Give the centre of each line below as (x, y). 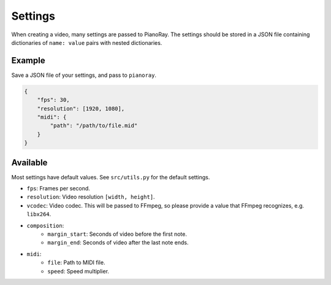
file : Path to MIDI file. (76, 263)
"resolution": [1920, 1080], (81, 108)
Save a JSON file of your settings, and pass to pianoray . (84, 75)
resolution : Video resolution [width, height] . (91, 197)
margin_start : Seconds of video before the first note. (117, 234)
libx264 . (39, 214)
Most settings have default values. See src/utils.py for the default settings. (111, 177)
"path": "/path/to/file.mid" (94, 126)
